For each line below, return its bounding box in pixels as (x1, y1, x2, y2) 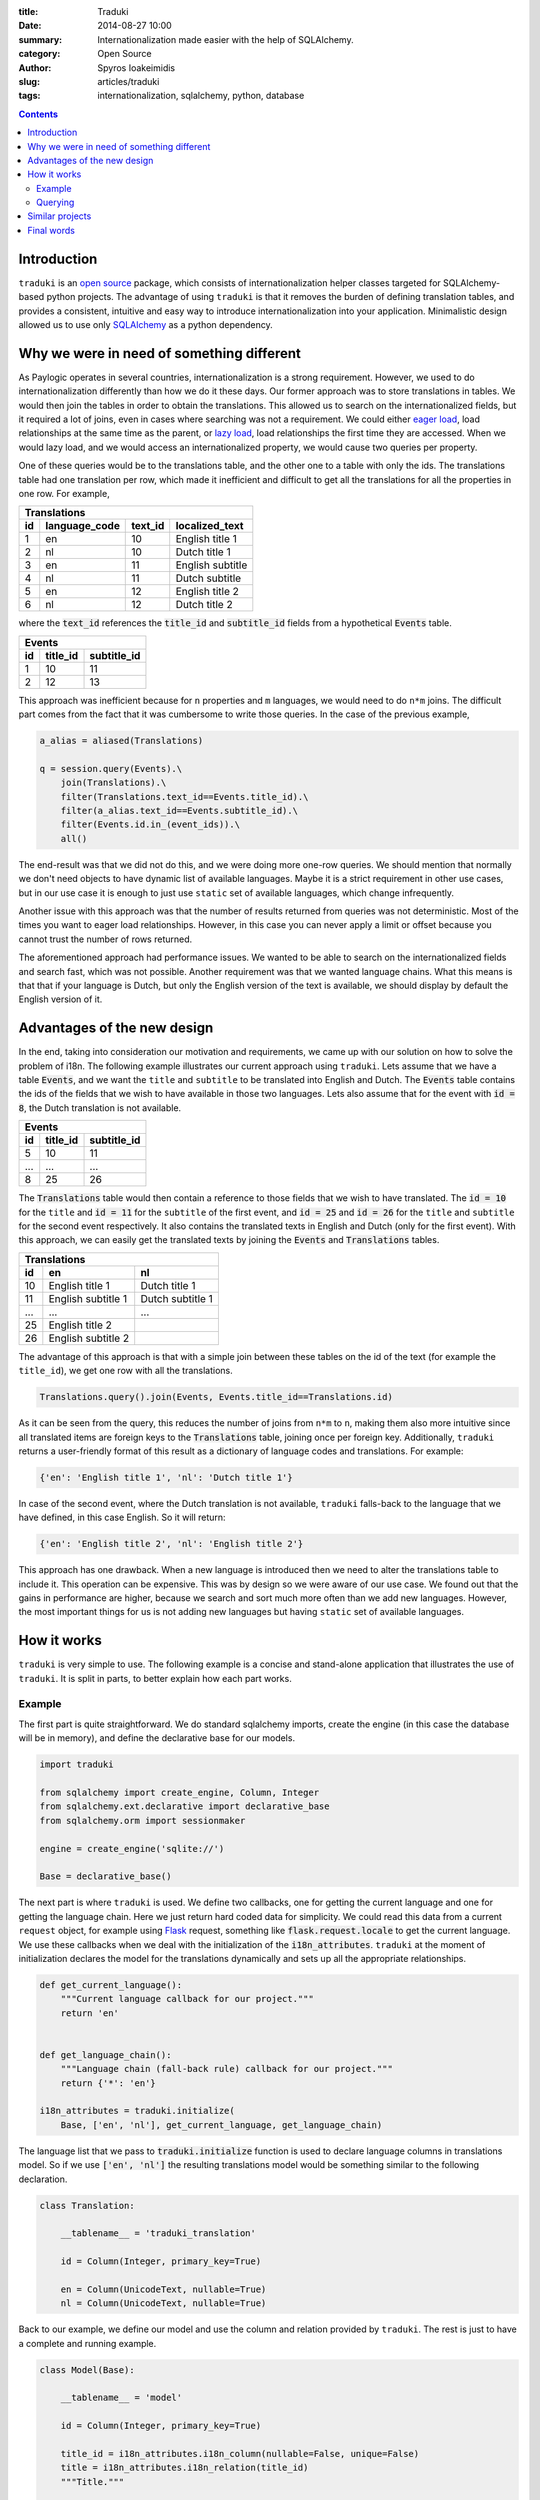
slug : (18, 75, 40, 87)
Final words (27, 224, 75, 236)
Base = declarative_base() (39, 1871, 172, 1882)
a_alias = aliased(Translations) (39, 735, 204, 747)
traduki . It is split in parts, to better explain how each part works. (18, 1672, 292, 1684)
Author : (18, 61, 52, 74)
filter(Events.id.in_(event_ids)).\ (60, 819, 240, 830)
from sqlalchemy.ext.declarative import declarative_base (39, 1801, 330, 1812)
